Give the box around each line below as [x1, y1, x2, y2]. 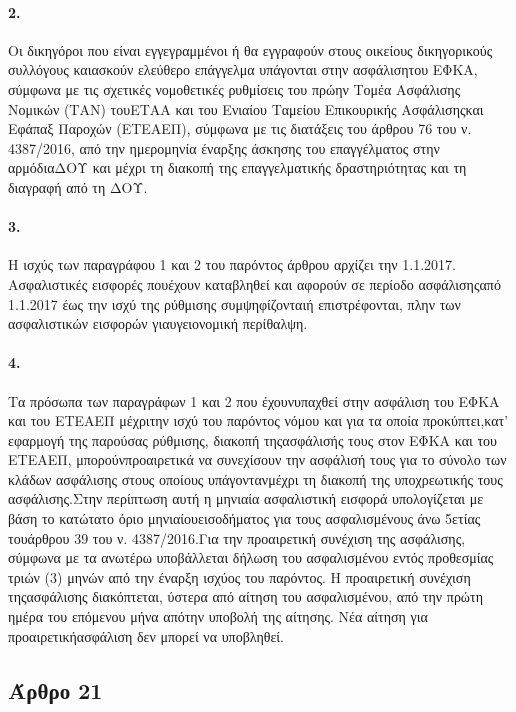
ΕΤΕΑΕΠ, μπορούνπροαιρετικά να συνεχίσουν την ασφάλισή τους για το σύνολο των [8, 449, 507, 470]
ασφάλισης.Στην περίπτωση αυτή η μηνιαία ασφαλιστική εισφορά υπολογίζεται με [8, 488, 484, 509]
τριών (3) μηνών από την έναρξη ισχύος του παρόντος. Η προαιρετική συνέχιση [8, 566, 471, 587]
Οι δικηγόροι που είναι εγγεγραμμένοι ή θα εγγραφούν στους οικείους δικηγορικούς [8, 39, 493, 60]
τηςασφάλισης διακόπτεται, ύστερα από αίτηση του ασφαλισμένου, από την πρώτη [8, 586, 484, 607]
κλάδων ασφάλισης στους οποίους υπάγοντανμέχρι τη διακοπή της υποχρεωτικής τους [8, 468, 503, 489]
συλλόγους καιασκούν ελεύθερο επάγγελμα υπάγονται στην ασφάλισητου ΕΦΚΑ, [8, 59, 478, 80]
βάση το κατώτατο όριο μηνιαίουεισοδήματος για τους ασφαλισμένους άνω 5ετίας [8, 508, 481, 529]
